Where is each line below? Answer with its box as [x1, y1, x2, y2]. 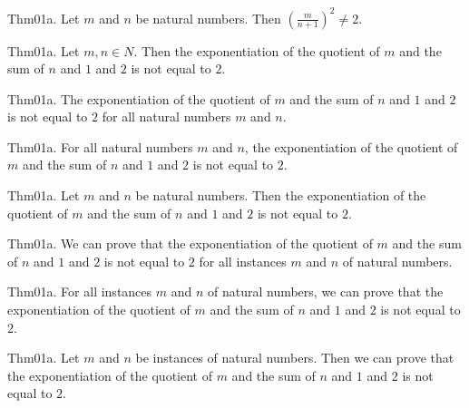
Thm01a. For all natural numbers [7, 137, 193, 156]
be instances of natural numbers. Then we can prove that [135, 348, 454, 367]
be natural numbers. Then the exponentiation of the [135, 186, 426, 205]
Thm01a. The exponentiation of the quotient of [7, 89, 270, 108]
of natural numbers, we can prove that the [207, 282, 444, 301]
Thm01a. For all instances [7, 282, 152, 301]
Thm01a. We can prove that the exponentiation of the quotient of [7, 234, 373, 253]
